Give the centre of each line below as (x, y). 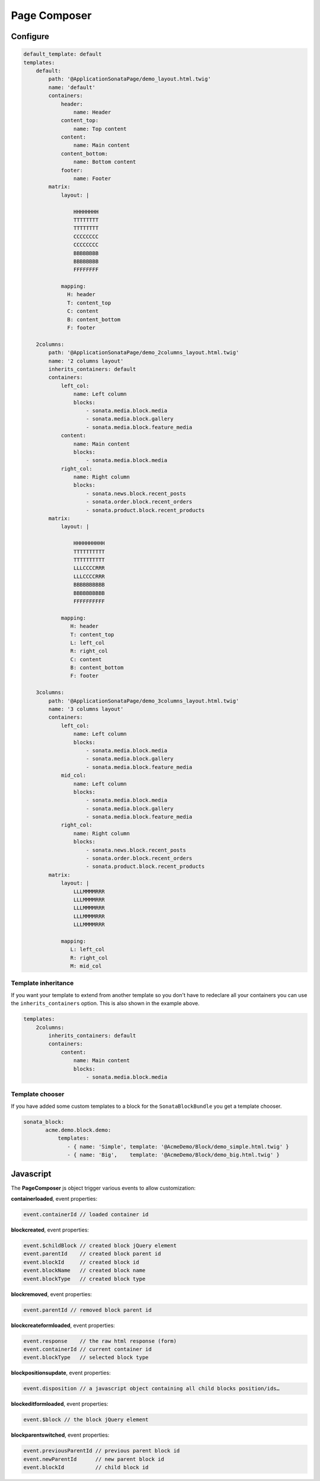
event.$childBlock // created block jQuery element (100, 1246)
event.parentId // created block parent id (92, 1254)
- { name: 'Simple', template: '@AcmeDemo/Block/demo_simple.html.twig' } (178, 1147)
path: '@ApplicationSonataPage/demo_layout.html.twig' (130, 79)
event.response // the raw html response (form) (100, 1341)
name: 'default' (72, 87)
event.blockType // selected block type (86, 1357)
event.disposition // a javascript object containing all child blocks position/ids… (151, 1389)
